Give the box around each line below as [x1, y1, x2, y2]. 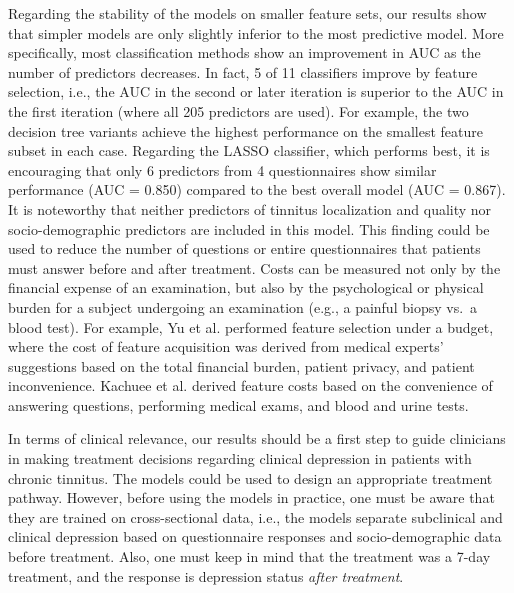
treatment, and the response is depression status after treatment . [8, 565, 404, 586]
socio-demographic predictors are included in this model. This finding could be [8, 218, 490, 239]
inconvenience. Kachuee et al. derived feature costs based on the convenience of [8, 375, 493, 396]
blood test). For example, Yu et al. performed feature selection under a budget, [8, 316, 494, 337]
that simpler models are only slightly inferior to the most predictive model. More [8, 22, 504, 43]
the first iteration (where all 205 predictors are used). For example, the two [8, 100, 469, 121]
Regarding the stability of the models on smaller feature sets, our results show [8, 3, 487, 23]
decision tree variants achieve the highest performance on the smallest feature [8, 120, 483, 141]
